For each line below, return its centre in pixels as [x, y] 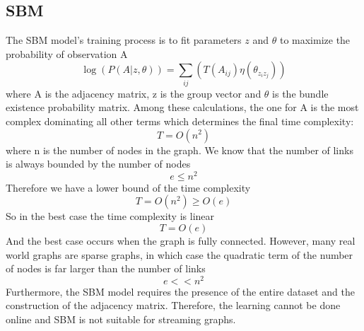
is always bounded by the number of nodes [98, 164]
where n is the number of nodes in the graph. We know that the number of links [180, 150]
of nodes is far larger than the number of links [106, 268]
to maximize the [315, 40]
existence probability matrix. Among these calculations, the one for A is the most [182, 107]
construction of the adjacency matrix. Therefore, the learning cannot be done [173, 305]
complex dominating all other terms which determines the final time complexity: [180, 121]
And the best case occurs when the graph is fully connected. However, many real [181, 240]
